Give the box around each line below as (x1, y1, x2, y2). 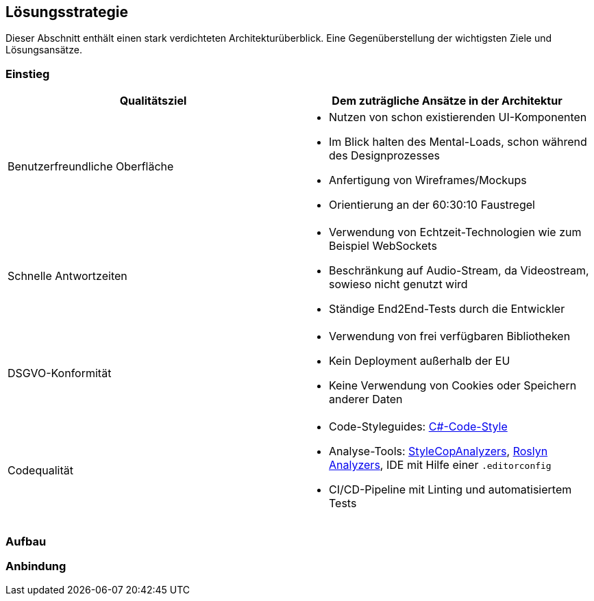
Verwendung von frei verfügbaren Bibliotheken (329, 329, 571, 344)
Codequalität (8, 463, 73, 478)
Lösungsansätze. (5, 44, 82, 56)
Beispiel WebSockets (329, 239, 437, 253)
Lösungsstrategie (5, 3, 129, 21)
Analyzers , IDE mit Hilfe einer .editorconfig (329, 458, 552, 472)
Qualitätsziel (119, 94, 187, 108)
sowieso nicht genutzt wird (329, 277, 468, 292)
